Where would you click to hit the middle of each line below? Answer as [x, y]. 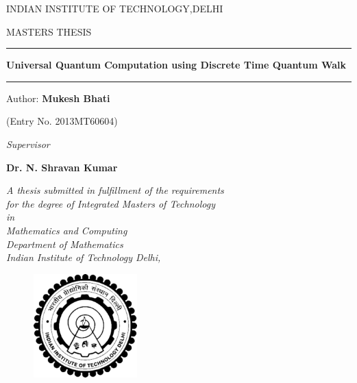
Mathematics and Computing [67, 230]
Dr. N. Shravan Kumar [62, 167]
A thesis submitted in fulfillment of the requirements [115, 190]
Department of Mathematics [65, 244]
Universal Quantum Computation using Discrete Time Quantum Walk [176, 65]
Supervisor [28, 144]
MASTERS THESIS [49, 31]
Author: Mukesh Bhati [58, 98]
